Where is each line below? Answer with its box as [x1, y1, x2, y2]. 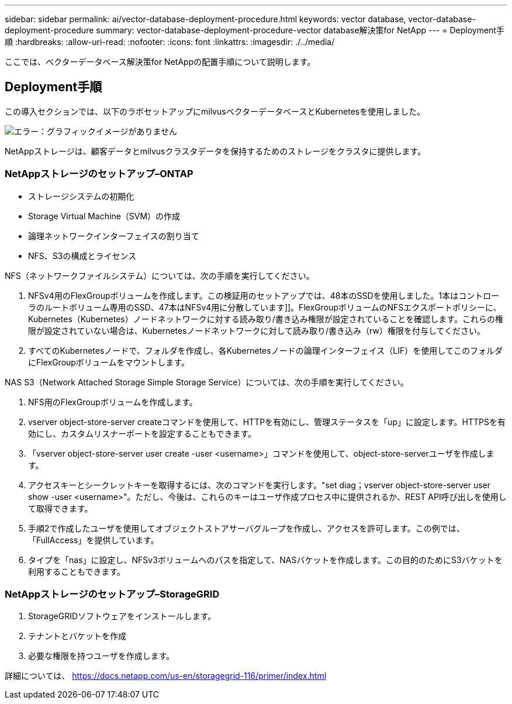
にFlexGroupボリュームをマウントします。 [28, 357, 190, 367]
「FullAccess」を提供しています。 [28, 534, 159, 545]
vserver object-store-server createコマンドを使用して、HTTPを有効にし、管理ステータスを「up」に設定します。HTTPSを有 [28, 416, 506, 427]
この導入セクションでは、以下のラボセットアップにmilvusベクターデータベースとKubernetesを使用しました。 [5, 106, 425, 116]
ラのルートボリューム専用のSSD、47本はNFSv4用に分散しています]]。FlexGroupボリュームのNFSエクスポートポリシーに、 [28, 302, 501, 312]
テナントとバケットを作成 [28, 631, 126, 641]
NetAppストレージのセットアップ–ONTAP [5, 168, 193, 180]
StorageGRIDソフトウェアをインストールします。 [28, 611, 216, 622]
